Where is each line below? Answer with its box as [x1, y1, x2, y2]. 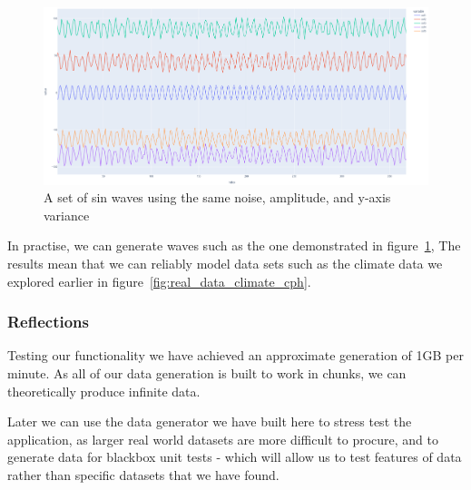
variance [44, 205, 90, 224]
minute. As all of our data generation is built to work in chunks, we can [7, 364, 407, 382]
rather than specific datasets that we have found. [7, 465, 280, 484]
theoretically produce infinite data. [7, 381, 201, 400]
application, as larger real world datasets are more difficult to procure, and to [7, 429, 438, 448]
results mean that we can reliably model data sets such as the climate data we [7, 254, 443, 272]
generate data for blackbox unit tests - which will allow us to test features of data [7, 447, 462, 466]
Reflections [7, 310, 89, 333]
